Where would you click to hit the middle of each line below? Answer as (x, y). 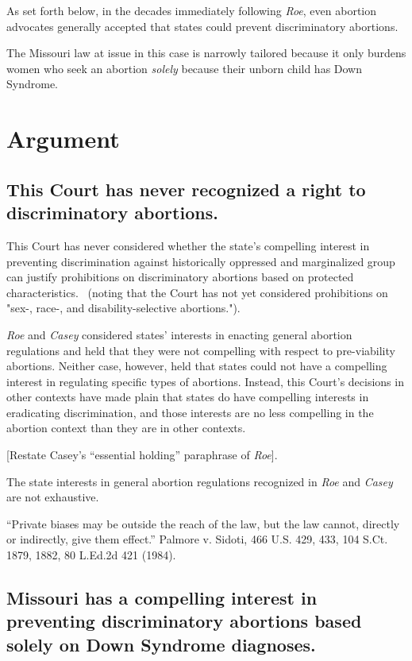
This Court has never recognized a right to (186, 189)
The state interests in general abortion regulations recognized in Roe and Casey (200, 481)
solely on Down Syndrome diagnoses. (161, 644)
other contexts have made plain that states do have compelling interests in (188, 397)
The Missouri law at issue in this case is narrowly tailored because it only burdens (206, 53)
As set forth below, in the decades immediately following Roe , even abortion (192, 10)
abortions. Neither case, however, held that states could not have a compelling (197, 366)
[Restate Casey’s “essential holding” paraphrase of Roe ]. (142, 455)
